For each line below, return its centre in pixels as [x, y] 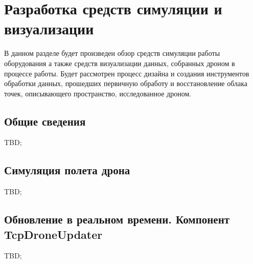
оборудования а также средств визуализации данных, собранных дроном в [120, 63]
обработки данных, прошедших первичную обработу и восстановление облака [126, 83]
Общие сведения [45, 121]
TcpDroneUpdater [53, 234]
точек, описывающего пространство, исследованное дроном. [98, 93]
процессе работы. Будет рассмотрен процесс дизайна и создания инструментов [127, 73]
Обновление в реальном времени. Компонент [117, 219]
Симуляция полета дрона [67, 170]
